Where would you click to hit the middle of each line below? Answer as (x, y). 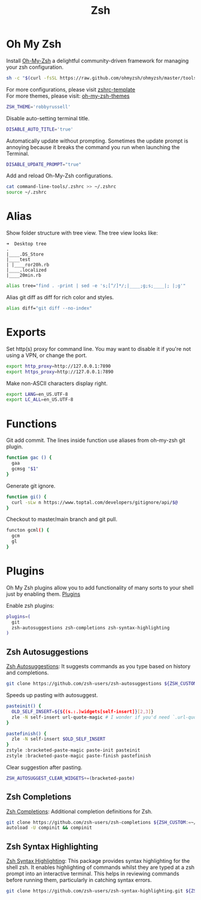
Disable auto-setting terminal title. (48, 118)
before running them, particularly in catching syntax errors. (79, 880)
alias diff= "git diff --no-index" (49, 308)
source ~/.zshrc (26, 192)
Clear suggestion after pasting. (44, 767)
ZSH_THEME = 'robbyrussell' (38, 107)
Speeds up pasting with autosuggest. (52, 695)
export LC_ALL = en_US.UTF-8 (40, 400)
